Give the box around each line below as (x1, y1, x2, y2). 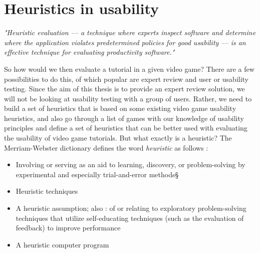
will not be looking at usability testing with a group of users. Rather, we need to (4, 93, 252, 103)
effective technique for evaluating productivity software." (4, 47, 175, 57)
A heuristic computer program (16, 239, 109, 249)
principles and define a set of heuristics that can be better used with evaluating (4, 122, 247, 133)
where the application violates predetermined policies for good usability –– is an (4, 37, 246, 47)
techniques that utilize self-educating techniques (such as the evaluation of (16, 212, 244, 223)
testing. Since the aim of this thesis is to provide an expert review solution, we (4, 83, 245, 94)
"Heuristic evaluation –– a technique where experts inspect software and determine (4, 27, 256, 38)
